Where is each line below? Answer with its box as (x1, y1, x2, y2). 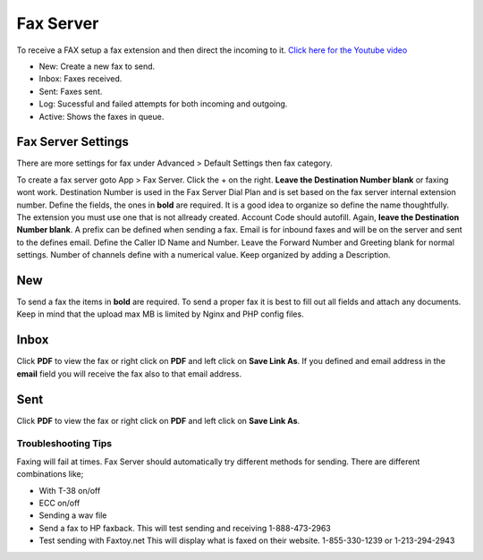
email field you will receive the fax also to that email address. (16, 368, 242, 379)
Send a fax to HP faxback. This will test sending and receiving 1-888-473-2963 (38, 522, 331, 533)
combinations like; (16, 469, 84, 479)
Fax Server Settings (16, 134, 129, 149)
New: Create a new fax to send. (38, 61, 156, 72)
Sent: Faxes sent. (38, 86, 103, 97)
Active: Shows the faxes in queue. (38, 111, 165, 122)
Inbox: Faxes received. (38, 73, 123, 84)
